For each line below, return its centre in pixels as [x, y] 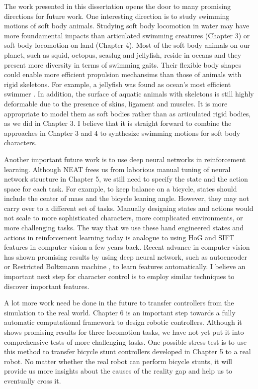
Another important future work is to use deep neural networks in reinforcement [125, 159]
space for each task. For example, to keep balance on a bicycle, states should [121, 188]
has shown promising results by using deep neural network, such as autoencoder [126, 256]
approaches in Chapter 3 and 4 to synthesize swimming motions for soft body [122, 133]
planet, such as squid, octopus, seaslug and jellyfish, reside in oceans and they [123, 54]
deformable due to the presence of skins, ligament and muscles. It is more [116, 103]
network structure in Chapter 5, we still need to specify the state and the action [126, 179]
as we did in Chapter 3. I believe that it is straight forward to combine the [118, 123]
